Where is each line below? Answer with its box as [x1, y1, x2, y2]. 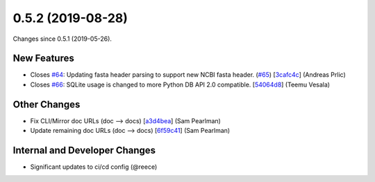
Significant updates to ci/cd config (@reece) [30, 163, 158, 171]
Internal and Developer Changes [12, 144, 156, 156]
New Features [12, 53, 74, 64]
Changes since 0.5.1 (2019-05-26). [12, 35, 112, 43]
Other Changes [12, 98, 81, 110]
